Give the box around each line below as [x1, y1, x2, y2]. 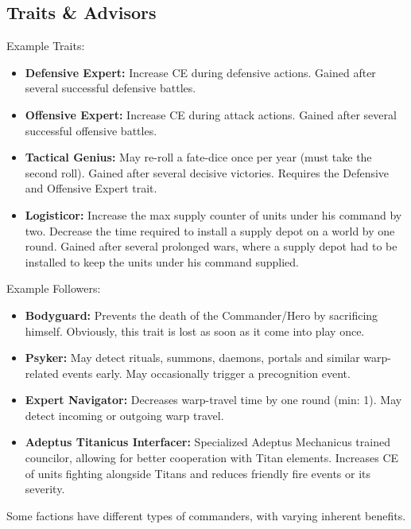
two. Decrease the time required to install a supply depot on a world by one [25, 222, 395, 239]
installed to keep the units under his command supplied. [25, 253, 299, 270]
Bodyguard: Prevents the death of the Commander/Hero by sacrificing [25, 306, 378, 323]
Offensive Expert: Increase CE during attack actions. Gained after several [25, 106, 397, 123]
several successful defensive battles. [25, 80, 196, 96]
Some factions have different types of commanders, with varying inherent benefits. [6, 507, 406, 523]
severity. [25, 480, 65, 497]
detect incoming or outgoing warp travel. [25, 406, 224, 423]
